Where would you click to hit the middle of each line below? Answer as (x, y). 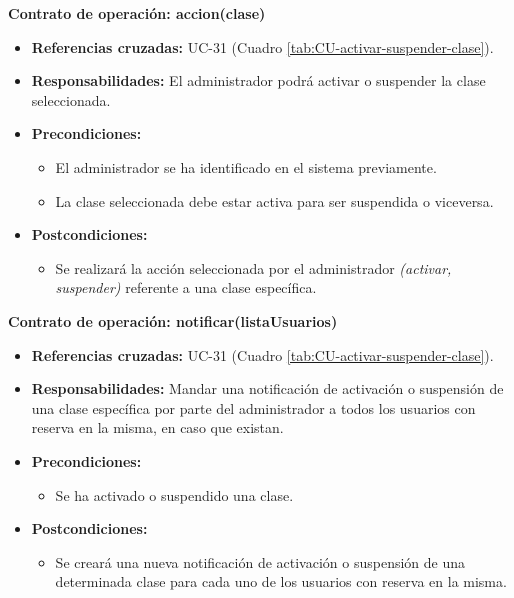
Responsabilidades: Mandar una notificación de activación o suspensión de (267, 388)
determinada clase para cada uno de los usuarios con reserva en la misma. (281, 581)
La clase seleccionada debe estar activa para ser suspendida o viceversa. (274, 200)
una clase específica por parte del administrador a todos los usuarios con (253, 407)
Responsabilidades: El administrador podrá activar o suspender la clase (258, 80)
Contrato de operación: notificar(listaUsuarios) (173, 320)
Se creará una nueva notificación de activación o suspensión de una (260, 561)
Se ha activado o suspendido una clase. (174, 494)
